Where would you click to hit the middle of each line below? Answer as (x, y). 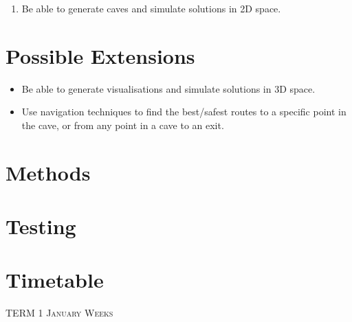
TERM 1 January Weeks (59, 313)
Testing (41, 226)
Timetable (55, 280)
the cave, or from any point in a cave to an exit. (123, 125)
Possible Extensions (100, 55)
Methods (48, 172)
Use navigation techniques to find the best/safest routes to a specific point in (184, 112)
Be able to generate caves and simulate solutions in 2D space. (151, 8)
